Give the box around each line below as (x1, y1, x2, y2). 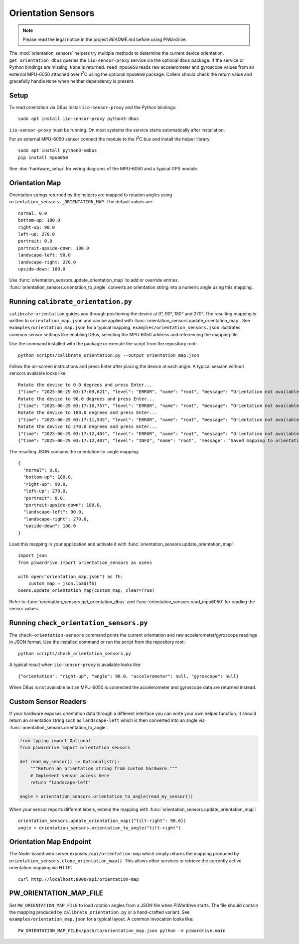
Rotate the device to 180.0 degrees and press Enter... (18, 410, 157, 415)
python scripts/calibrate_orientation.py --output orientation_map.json (18, 352, 199, 358)
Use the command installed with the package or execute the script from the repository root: (9, 341, 197, 347)
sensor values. (9, 606, 39, 612)
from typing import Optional (19, 738, 91, 743)
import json (18, 553, 47, 558)
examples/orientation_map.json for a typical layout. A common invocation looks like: (9, 916, 194, 922)
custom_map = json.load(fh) (28, 580, 97, 586)
